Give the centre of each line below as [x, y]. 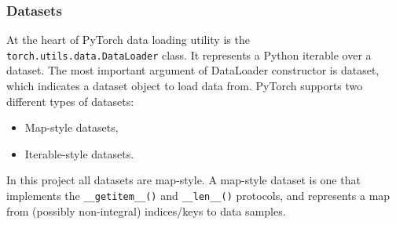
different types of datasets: [70, 101]
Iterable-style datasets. [79, 153]
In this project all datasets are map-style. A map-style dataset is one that [183, 180]
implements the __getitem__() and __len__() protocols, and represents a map [198, 196]
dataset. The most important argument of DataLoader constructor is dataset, [193, 70]
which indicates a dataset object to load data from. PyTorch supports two [185, 86]
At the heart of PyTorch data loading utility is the [128, 40]
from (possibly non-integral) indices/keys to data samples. [146, 210]
